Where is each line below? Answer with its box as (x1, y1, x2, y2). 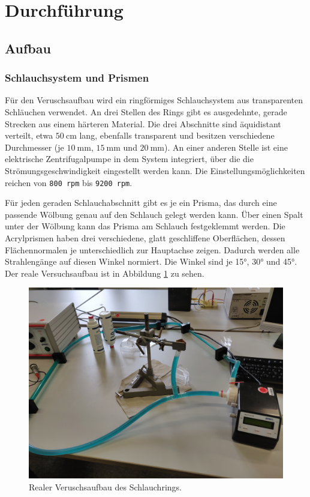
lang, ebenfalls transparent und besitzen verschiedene (79, 129, 275, 142)
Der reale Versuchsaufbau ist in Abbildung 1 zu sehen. (5, 267, 204, 279)
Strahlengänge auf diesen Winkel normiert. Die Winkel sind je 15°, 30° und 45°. (5, 255, 297, 268)
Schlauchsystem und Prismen (5, 70, 149, 85)
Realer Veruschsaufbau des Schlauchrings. (29, 480, 182, 493)
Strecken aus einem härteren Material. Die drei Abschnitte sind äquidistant (5, 117, 281, 130)
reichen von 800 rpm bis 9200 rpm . (5, 176, 133, 188)
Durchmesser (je (5, 140, 64, 153)
